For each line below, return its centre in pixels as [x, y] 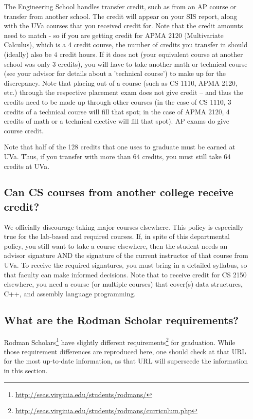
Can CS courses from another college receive [119, 192]
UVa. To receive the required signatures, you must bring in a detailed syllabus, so [126, 265]
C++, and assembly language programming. [70, 293]
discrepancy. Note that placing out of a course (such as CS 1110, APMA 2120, [121, 82]
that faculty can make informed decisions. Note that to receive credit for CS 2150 [125, 274]
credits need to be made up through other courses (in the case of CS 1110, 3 [118, 101]
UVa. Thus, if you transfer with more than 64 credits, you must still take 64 [117, 156]
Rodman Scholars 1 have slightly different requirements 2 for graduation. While [120, 341]
